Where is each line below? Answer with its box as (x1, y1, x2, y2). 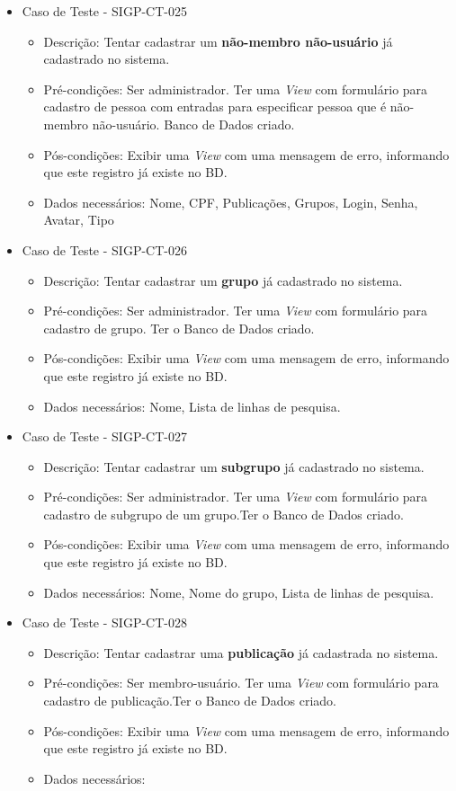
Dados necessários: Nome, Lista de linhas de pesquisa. (43, 396, 341, 415)
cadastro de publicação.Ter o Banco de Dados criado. (43, 691, 336, 710)
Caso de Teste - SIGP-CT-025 (22, 2, 187, 20)
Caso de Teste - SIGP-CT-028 (22, 613, 187, 632)
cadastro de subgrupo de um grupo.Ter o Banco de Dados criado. (43, 504, 404, 523)
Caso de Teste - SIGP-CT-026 (22, 240, 187, 259)
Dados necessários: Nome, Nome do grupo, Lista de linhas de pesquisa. (43, 582, 434, 601)
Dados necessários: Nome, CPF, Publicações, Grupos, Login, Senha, (43, 192, 418, 211)
